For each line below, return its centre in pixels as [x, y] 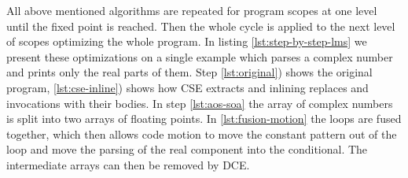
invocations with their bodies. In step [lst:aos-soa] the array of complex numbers [200, 103]
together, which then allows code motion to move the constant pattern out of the [202, 133]
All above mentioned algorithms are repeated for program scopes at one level [192, 10]
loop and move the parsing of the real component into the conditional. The [187, 149]
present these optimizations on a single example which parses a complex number [200, 56]
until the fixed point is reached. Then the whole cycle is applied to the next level [201, 26]
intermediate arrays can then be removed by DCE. [128, 164]
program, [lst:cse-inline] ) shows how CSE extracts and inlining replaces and [187, 87]
